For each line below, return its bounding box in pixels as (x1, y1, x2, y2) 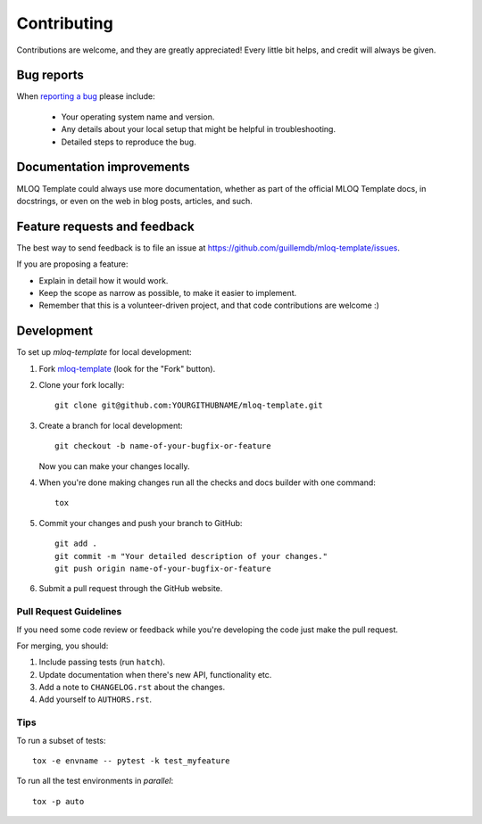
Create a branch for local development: (38, 420, 183, 431)
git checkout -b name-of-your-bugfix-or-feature (54, 441, 271, 451)
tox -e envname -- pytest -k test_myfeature (32, 756, 231, 766)
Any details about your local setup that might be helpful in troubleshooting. (61, 124, 337, 135)
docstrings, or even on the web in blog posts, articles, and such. (16, 195, 253, 206)
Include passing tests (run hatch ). (38, 656, 165, 668)
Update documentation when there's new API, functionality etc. (38, 669, 272, 680)
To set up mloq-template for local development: (16, 347, 192, 358)
